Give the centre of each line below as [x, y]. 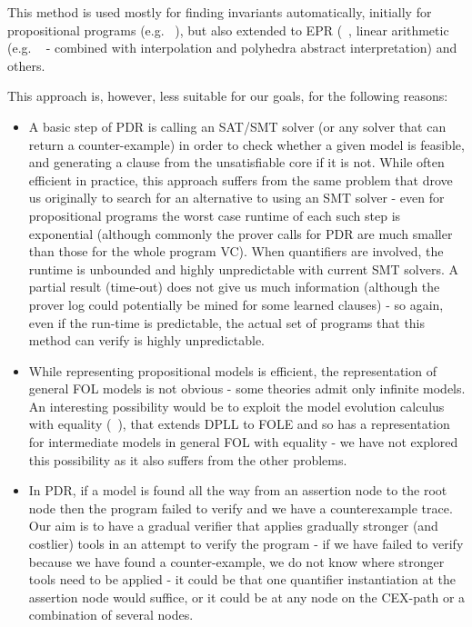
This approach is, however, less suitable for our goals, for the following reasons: [228, 96]
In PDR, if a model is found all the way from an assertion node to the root [238, 490]
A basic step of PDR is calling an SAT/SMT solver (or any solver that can [237, 126]
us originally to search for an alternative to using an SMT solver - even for [236, 198]
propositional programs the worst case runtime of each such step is [215, 215]
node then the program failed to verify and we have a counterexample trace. [241, 508]
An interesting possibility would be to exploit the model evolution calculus [236, 406]
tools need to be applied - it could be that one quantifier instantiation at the [242, 579]
